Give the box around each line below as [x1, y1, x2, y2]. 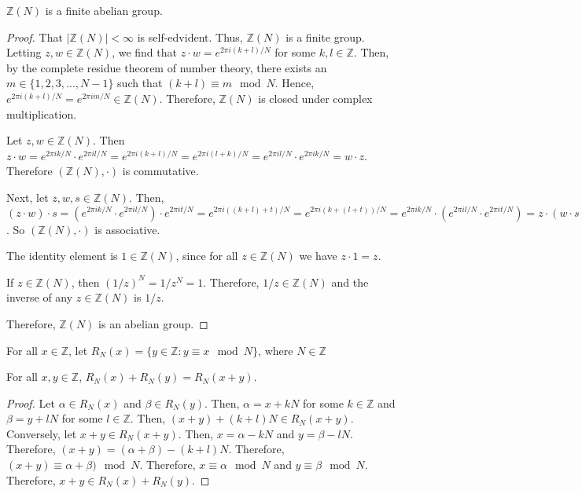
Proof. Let [6, 394, 55, 411]
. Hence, [274, 75, 315, 91]
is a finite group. [285, 28, 365, 45]
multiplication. [6, 105, 77, 122]
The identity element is [6, 247, 118, 264]
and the [331, 273, 369, 290]
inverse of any [6, 289, 73, 306]
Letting [6, 44, 42, 60]
